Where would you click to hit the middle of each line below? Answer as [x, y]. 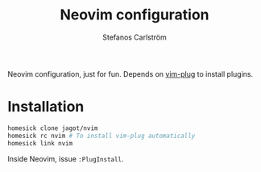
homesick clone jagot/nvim [53, 128]
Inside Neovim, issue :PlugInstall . [66, 158]
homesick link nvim [40, 143]
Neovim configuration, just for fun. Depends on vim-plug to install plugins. [130, 73]
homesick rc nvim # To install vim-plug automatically [101, 136]
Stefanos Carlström [135, 37]
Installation [46, 107]
